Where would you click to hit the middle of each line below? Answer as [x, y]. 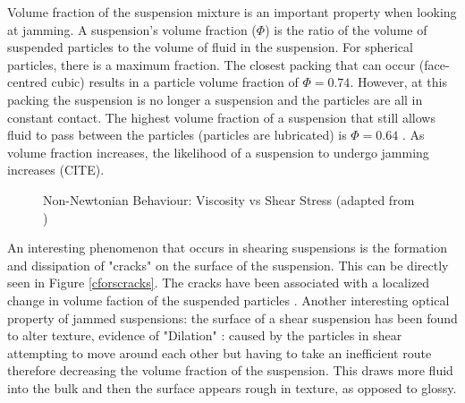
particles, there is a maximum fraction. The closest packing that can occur [211, 64]
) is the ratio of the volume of [346, 29]
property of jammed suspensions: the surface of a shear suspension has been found [232, 317]
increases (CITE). [56, 170]
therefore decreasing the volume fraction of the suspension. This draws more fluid [230, 370]
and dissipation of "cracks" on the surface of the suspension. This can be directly [228, 265]
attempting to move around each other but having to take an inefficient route [220, 352]
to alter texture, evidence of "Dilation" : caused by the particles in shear [205, 335]
